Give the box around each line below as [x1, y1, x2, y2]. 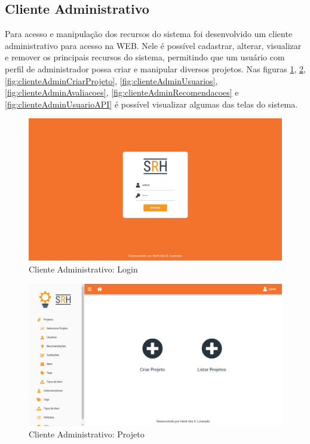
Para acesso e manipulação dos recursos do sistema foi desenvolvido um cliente [5, 27, 293, 40]
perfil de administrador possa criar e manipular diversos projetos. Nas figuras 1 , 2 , [5, 62, 306, 75]
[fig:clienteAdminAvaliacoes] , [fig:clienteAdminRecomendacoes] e [5, 86, 239, 99]
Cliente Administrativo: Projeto [29, 428, 145, 440]
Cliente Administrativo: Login [29, 263, 138, 275]
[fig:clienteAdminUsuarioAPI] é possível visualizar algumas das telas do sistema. [5, 97, 298, 110]
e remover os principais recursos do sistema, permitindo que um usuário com [5, 51, 285, 63]
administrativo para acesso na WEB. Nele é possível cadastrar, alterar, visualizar [5, 39, 302, 51]
